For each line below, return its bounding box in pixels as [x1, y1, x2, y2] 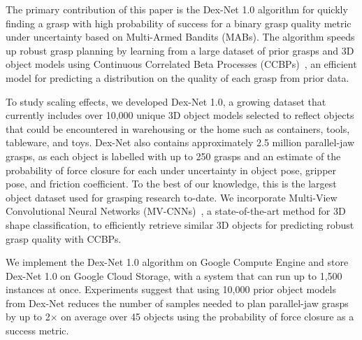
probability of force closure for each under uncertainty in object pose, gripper [6, 162, 337, 177]
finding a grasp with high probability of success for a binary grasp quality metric [6, 15, 352, 30]
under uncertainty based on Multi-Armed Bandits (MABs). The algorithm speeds [6, 29, 355, 44]
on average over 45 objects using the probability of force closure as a [61, 309, 354, 324]
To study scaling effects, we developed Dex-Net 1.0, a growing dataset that [6, 94, 326, 108]
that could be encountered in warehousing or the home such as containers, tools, [6, 121, 350, 136]
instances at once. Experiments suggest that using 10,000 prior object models [6, 282, 336, 297]
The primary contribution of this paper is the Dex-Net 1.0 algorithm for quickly [6, 2, 348, 16]
